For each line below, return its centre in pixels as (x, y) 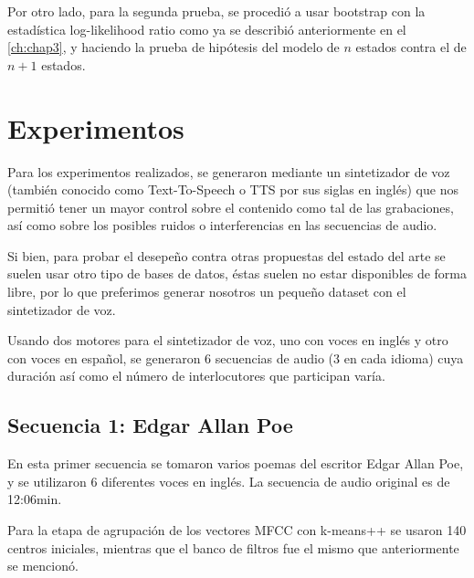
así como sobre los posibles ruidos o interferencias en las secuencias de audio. (222, 225)
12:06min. (35, 499)
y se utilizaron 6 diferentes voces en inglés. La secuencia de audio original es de (229, 481)
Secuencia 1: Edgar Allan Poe (150, 425)
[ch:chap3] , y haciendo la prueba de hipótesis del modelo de (174, 47)
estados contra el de (411, 47)
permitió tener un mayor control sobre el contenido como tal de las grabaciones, (231, 207)
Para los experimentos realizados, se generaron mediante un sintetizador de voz (229, 171)
